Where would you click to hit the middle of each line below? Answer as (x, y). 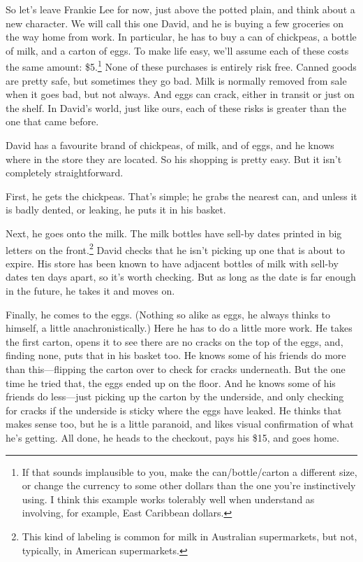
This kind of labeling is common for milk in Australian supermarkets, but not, (190, 536)
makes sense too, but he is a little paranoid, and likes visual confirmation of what (180, 424)
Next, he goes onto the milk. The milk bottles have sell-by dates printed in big (174, 233)
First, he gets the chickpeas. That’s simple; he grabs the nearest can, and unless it (181, 196)
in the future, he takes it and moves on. (90, 290)
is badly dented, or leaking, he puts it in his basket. (116, 210)
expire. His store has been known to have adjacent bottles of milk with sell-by (172, 263)
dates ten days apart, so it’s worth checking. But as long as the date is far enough (181, 277)
